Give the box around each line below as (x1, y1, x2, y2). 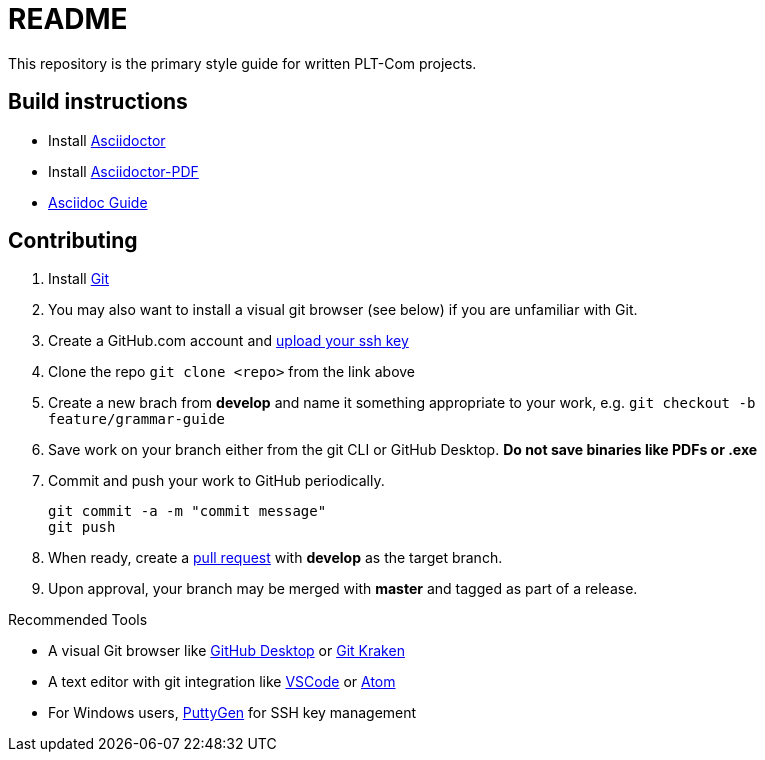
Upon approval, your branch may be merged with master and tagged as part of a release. (48, 580, 638, 598)
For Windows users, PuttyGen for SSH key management (48, 704, 417, 722)
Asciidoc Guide (48, 193, 148, 211)
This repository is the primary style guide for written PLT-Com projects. (8, 54, 477, 72)
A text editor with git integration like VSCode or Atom (48, 673, 396, 691)
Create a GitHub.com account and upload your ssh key (48, 332, 409, 350)
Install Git (48, 270, 110, 288)
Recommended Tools (8, 611, 148, 629)
